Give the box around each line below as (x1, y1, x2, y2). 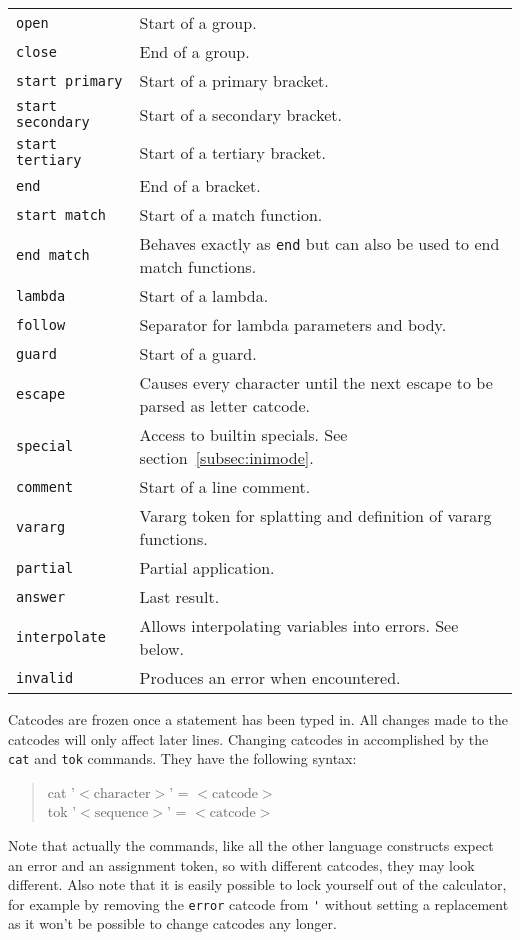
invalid (16, 669, 74, 686)
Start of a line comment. (139, 475, 311, 498)
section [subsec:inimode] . (139, 446, 314, 469)
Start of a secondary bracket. (139, 102, 343, 126)
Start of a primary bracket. (139, 69, 329, 92)
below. (139, 637, 185, 660)
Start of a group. (139, 11, 257, 34)
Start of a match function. (139, 203, 323, 226)
